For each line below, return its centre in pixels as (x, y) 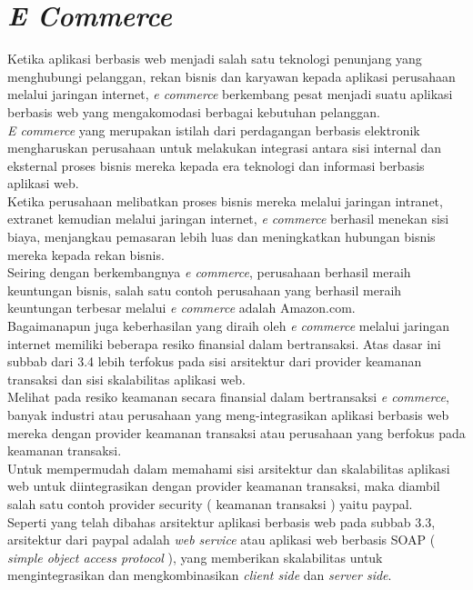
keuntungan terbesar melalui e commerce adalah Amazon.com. (181, 308)
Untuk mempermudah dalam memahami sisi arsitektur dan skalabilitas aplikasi (229, 468)
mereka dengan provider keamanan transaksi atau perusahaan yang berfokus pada (236, 432)
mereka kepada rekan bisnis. (86, 254)
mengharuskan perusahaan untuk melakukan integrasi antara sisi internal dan (225, 148)
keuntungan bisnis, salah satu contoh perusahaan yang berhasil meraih (205, 290)
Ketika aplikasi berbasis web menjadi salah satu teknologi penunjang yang (215, 59)
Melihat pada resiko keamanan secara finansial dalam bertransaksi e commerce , (228, 397)
